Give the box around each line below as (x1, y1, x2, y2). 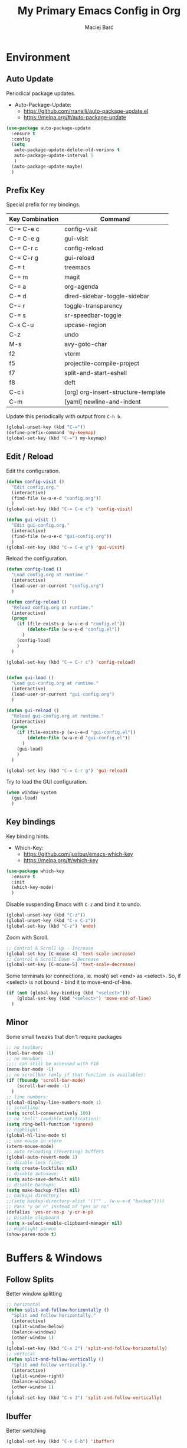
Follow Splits (6, 1274, 54, 1284)
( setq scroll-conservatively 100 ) (6, 1110, 91, 1117)
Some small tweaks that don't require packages (6, 1033, 122, 1040)
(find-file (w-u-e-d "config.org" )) (11, 495, 101, 501)
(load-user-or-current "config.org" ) (11, 583, 104, 589)
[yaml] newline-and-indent (64, 397, 141, 406)
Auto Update (6, 74, 54, 84)
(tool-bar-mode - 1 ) (6, 1050, 54, 1056)
